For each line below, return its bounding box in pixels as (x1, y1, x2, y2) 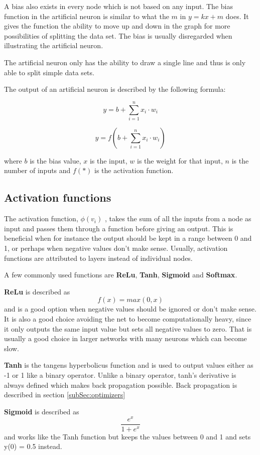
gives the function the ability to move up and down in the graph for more (4, 21, 230, 31)
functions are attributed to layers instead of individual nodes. (4, 252, 193, 263)
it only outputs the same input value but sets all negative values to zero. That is (4, 323, 252, 334)
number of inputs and (4, 165, 71, 176)
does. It (225, 11, 249, 21)
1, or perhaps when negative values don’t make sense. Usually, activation (4, 243, 228, 253)
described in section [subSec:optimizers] (4, 389, 125, 400)
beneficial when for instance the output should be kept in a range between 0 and (4, 233, 252, 243)
